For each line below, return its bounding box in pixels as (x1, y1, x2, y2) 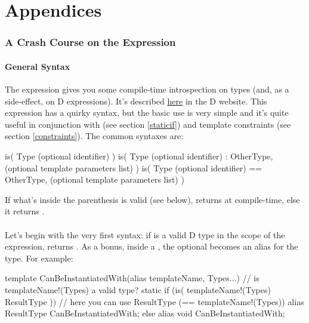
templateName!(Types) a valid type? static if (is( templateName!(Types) (5, 283, 271, 296)
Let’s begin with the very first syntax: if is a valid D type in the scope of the (5, 228, 285, 241)
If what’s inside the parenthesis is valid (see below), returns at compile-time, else (5, 193, 300, 205)
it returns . (5, 205, 45, 217)
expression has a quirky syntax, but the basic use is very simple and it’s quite (5, 106, 289, 119)
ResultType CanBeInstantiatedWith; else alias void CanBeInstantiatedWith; (5, 307, 285, 319)
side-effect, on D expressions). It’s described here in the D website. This (5, 94, 267, 107)
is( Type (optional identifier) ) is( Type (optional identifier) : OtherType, (5, 149, 273, 162)
